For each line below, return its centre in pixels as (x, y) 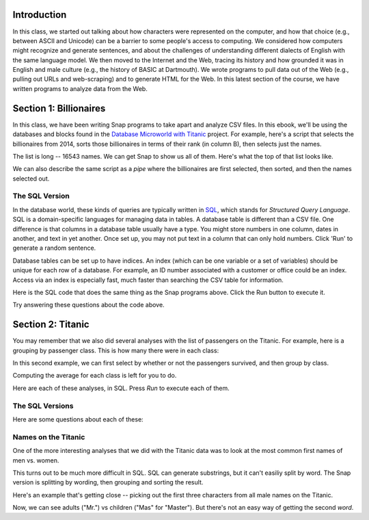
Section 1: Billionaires (59, 108)
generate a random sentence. (54, 248)
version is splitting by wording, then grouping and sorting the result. (108, 482)
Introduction (40, 15)
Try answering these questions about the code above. (88, 305)
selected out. (31, 179)
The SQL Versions (43, 406)
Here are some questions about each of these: (78, 419)
